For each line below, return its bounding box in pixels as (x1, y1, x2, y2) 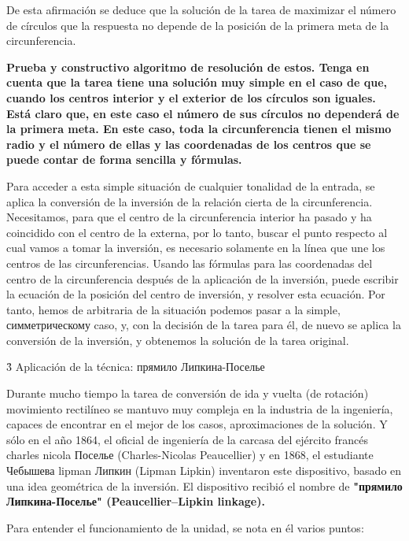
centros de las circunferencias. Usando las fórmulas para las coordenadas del (6, 254, 373, 271)
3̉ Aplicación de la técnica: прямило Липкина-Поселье (6, 358, 265, 375)
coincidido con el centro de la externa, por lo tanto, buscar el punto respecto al (6, 224, 388, 240)
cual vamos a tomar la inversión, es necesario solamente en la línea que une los (6, 239, 385, 256)
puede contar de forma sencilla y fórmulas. (6, 151, 242, 168)
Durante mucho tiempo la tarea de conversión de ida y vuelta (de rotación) (6, 385, 369, 402)
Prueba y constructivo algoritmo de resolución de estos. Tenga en (6, 58, 370, 75)
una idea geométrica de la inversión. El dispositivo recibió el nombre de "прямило (6, 477, 403, 494)
